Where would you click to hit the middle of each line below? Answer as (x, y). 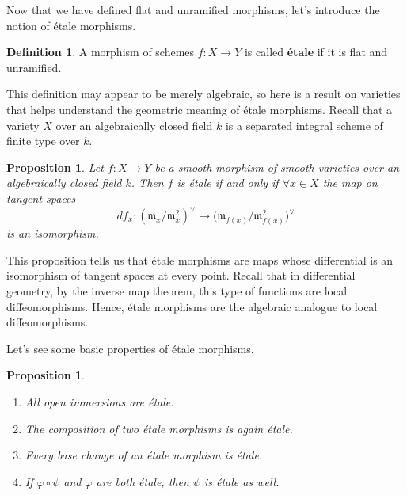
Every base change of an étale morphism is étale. (144, 455)
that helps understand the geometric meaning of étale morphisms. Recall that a (200, 109)
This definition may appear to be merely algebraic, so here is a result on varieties (203, 94)
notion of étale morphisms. (71, 25)
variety (23, 125)
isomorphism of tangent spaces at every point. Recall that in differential (181, 275)
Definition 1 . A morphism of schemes (101, 52)
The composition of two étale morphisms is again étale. (159, 428)
